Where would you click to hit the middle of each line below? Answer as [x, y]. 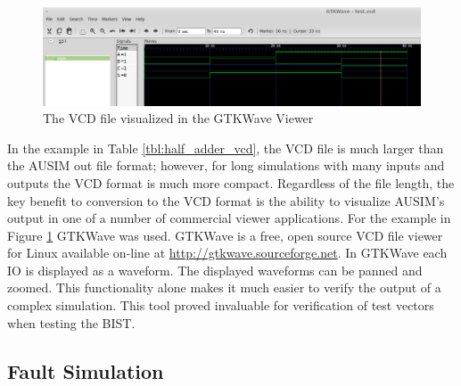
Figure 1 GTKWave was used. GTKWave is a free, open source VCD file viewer [225, 235]
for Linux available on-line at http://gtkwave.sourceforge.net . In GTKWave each [227, 253]
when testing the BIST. [71, 322]
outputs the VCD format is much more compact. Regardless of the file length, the [231, 182]
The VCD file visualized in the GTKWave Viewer [178, 118]
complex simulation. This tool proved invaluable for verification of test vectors [221, 305]
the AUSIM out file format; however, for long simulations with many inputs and [226, 165]
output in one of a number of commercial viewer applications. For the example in [229, 218]
